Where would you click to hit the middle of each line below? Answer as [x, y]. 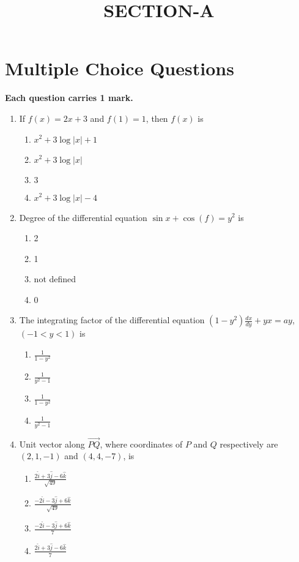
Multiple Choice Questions [120, 68]
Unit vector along [52, 444]
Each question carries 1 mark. [69, 98]
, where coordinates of [141, 444]
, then [157, 118]
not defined [55, 279]
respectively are [249, 444]
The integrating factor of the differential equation [112, 320]
